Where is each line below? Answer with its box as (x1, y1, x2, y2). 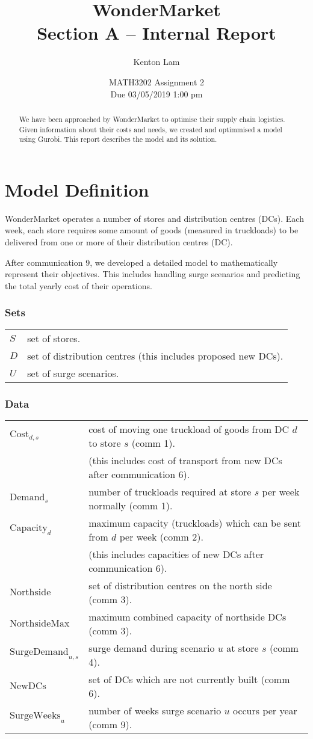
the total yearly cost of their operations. (5, 279, 152, 292)
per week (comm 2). (119, 529, 203, 544)
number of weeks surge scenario (88, 703, 222, 717)
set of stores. (27, 331, 81, 345)
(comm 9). (88, 717, 132, 731)
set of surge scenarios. (27, 366, 119, 380)
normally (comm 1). (88, 498, 173, 512)
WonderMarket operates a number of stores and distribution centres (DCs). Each (5, 212, 304, 224)
